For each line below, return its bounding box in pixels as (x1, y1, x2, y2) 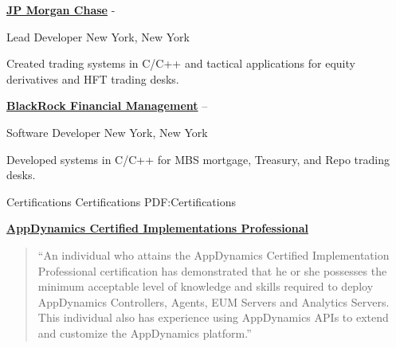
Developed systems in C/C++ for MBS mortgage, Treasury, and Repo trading (6, 151, 390, 167)
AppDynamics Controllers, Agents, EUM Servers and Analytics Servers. (37, 293, 390, 310)
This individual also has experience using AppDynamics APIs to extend (37, 309, 389, 326)
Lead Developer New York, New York (6, 28, 190, 45)
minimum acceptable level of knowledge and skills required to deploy (37, 278, 374, 295)
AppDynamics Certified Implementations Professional (6, 220, 308, 237)
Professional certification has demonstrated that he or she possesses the (37, 262, 387, 279)
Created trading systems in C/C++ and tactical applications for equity (6, 55, 355, 72)
